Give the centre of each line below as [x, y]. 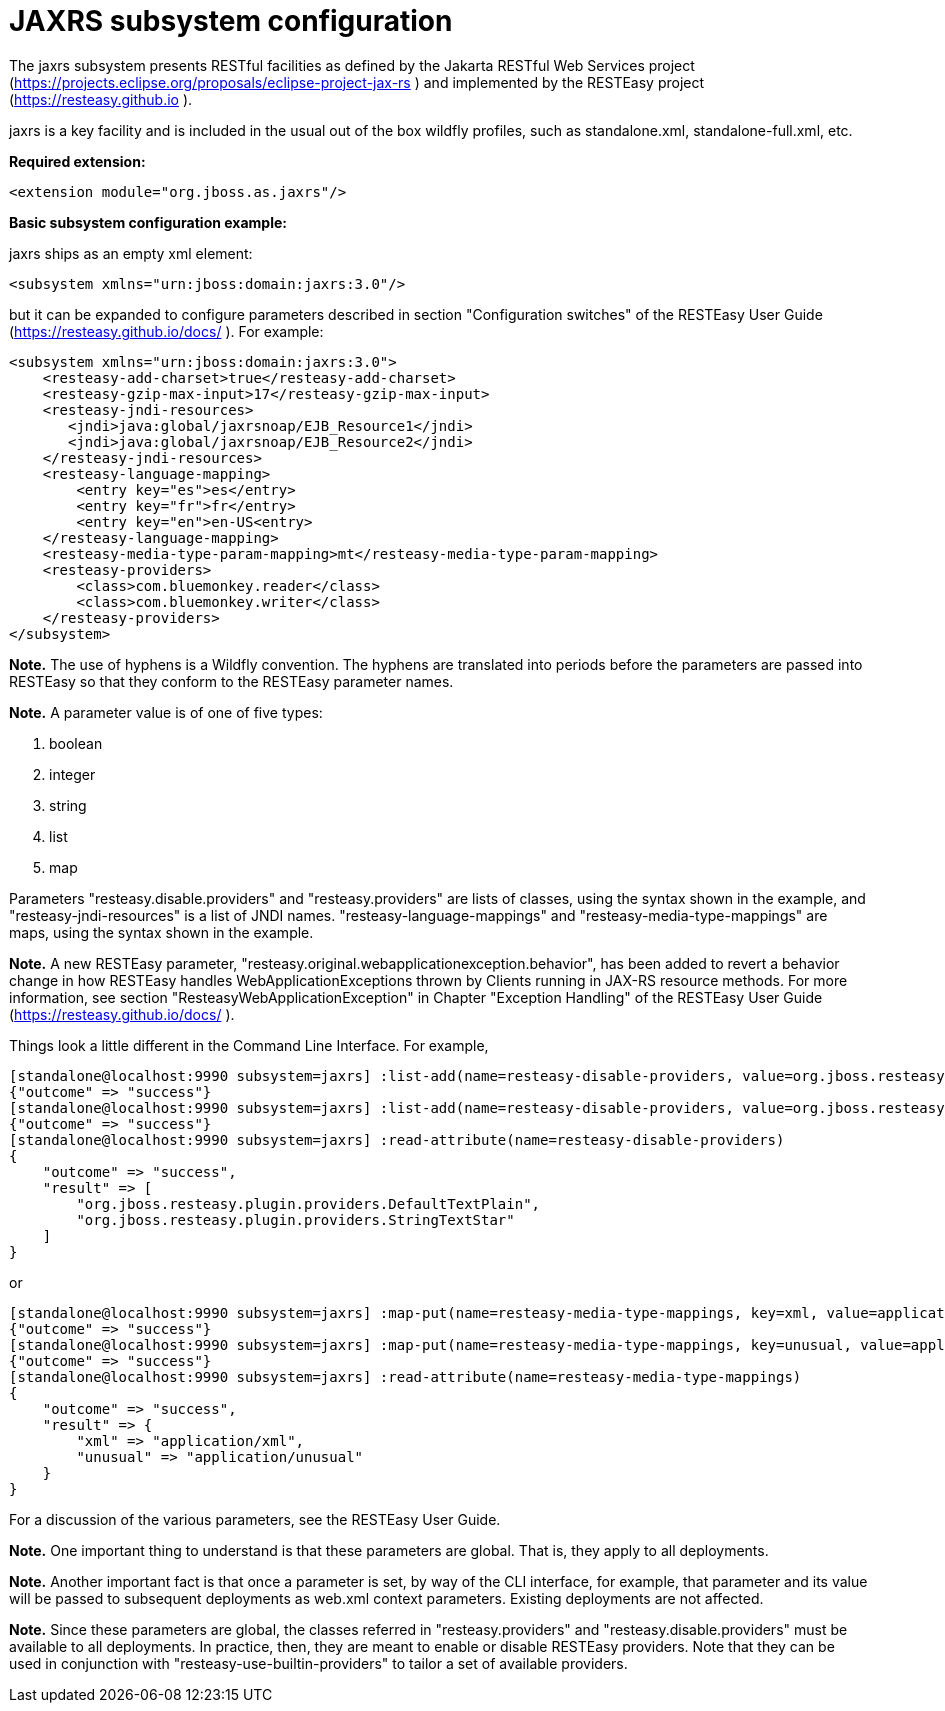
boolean [76, 743]
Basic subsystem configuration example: [148, 222]
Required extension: [77, 161]
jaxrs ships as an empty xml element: [131, 253]
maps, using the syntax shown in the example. [161, 932]
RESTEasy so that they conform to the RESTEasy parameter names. [231, 681]
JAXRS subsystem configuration [231, 21]
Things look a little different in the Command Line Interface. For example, [249, 1045]
